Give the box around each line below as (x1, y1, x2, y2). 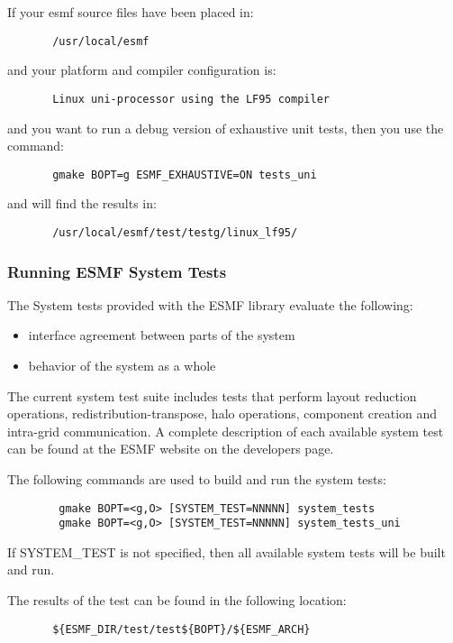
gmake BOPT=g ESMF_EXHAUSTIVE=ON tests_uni (52, 168, 317, 181)
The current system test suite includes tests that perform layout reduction (7, 386, 417, 405)
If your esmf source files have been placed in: (7, 3, 254, 21)
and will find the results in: (7, 194, 157, 213)
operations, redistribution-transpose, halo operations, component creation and (7, 404, 438, 423)
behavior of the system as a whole (28, 356, 216, 374)
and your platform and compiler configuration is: (7, 60, 276, 79)
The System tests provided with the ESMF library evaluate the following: (7, 295, 413, 314)
